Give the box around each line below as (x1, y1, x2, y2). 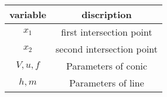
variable (9, 8, 47, 21)
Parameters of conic (66, 59, 148, 72)
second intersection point (56, 42, 158, 56)
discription (81, 8, 132, 21)
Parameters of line (69, 76, 144, 89)
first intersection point (61, 25, 152, 39)
